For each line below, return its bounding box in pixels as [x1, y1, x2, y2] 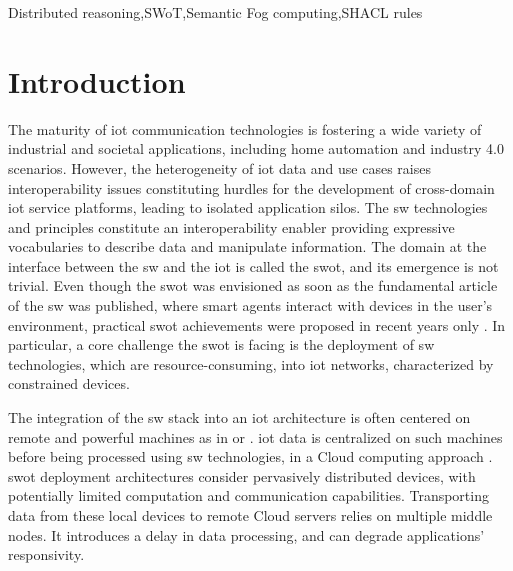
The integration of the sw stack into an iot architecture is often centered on [8, 407, 471, 428]
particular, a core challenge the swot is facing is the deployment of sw [8, 334, 435, 355]
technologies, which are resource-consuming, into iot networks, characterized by [8, 353, 494, 374]
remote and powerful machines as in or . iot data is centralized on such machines [8, 426, 503, 447]
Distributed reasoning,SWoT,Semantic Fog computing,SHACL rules [8, 2, 423, 22]
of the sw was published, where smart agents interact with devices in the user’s [8, 295, 493, 316]
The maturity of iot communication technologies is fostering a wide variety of [8, 118, 482, 139]
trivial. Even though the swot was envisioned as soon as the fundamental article [8, 275, 498, 296]
